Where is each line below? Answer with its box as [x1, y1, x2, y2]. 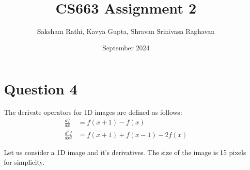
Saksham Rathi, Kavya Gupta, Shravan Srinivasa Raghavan [37, 26, 215, 36]
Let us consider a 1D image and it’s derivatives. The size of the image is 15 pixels [4, 147, 246, 157]
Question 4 [4, 79, 78, 99]
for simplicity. [4, 157, 45, 167]
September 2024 [102, 42, 150, 52]
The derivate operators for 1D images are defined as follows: [4, 107, 182, 117]
